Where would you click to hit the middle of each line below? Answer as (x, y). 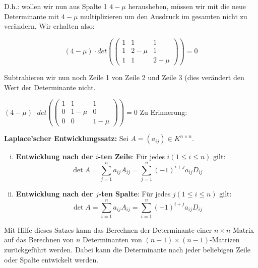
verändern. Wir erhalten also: (49, 26)
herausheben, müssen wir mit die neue (187, 6)
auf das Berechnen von (39, 240)
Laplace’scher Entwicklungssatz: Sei (66, 138)
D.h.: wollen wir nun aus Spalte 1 (56, 6)
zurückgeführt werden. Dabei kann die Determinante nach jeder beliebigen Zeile (127, 250)
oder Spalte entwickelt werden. (51, 259)
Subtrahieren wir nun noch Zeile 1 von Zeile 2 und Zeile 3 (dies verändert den (124, 77)
